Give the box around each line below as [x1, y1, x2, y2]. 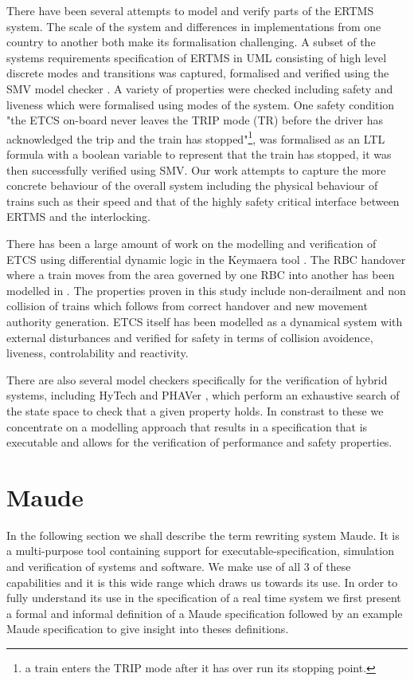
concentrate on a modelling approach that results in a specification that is [6, 418, 368, 435]
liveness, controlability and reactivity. [6, 344, 189, 361]
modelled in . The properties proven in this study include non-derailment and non [6, 281, 406, 298]
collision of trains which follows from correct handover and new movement [6, 297, 368, 314]
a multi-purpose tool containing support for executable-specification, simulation [6, 542, 394, 559]
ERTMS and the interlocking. [6, 208, 150, 225]
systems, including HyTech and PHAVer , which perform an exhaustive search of [6, 387, 400, 403]
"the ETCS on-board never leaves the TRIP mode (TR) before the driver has [6, 112, 384, 128]
